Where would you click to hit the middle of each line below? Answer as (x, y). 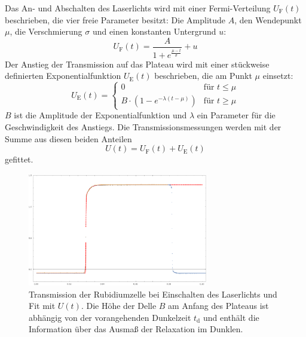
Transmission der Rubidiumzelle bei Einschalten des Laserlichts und (153, 294)
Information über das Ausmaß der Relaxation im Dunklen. (136, 329)
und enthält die (231, 317)
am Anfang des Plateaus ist (218, 306)
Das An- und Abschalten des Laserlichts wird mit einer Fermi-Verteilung (138, 8)
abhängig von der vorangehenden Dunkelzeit (110, 317)
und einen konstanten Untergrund (154, 31)
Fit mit (42, 306)
